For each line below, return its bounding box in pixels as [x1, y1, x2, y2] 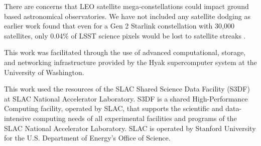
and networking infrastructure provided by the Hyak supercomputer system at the [4, 56, 257, 67]
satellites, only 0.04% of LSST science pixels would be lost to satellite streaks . [4, 30, 246, 40]
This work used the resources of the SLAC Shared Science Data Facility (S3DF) [4, 83, 250, 94]
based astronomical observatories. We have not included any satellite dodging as [4, 10, 250, 21]
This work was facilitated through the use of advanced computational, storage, [4, 47, 246, 57]
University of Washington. [4, 66, 84, 77]
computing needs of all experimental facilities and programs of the [33, 112, 237, 123]
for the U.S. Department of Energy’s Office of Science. [4, 132, 171, 143]
